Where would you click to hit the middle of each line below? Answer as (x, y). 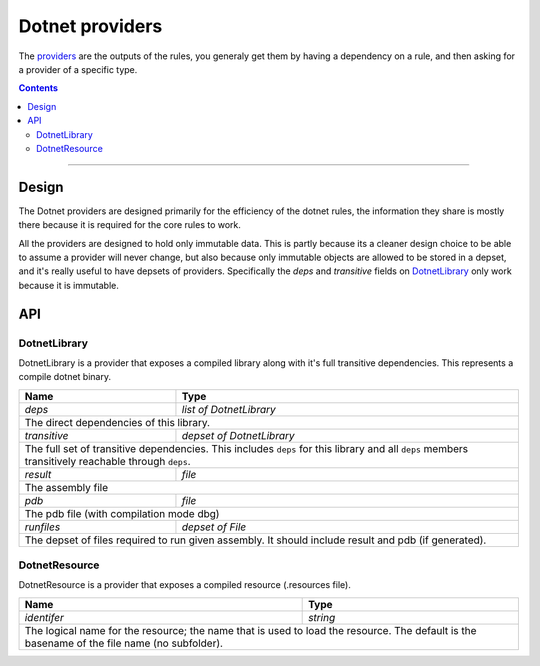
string (322, 617)
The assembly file (66, 487)
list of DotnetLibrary (228, 409)
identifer (44, 617)
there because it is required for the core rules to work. (130, 225)
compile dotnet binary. (65, 377)
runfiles (42, 527)
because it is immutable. (68, 285)
